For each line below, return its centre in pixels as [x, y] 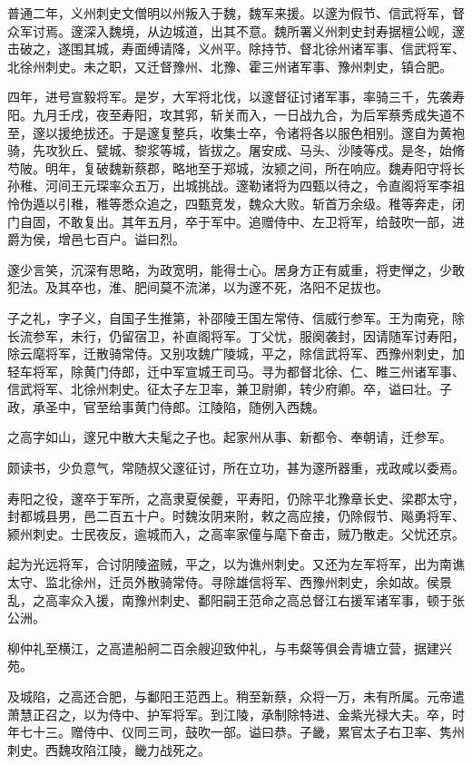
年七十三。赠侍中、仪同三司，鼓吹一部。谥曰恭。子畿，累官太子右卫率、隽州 [236, 732]
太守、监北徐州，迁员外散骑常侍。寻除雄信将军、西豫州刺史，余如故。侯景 [230, 582]
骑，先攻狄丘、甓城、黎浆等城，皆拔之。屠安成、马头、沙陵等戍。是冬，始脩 [236, 150]
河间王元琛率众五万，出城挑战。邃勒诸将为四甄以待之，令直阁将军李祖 [255, 186]
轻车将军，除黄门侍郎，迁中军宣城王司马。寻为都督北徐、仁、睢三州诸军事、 [236, 371]
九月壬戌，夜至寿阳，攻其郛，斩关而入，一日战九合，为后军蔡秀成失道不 [248, 114]
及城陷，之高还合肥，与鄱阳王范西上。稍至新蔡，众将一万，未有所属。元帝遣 [236, 696]
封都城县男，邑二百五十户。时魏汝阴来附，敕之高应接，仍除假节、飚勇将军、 [236, 516]
